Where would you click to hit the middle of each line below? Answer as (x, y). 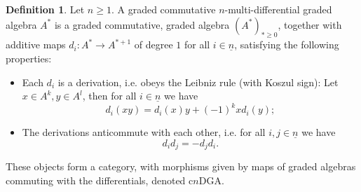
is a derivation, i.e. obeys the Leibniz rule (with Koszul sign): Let (198, 82)
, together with (310, 24)
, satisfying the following (287, 44)
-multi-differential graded (278, 9)
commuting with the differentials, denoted (96, 180)
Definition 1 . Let (45, 9)
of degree (154, 44)
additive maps (36, 44)
